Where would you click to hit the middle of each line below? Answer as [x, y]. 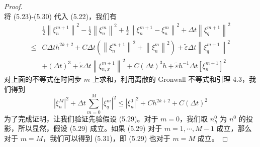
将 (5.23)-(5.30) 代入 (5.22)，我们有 [60, 16]
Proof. [13, 6]
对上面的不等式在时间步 [43, 79]
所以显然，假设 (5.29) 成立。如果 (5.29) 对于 [90, 128]
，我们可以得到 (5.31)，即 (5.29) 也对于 [107, 138]
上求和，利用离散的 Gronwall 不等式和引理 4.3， [170, 79]
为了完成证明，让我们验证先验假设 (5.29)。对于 [81, 118]
